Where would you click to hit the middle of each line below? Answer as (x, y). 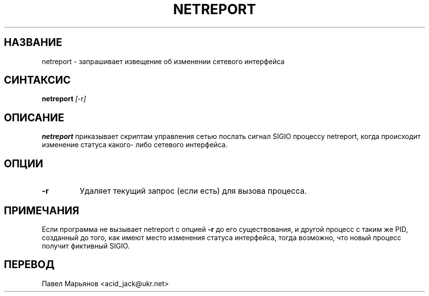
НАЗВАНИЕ (33, 43)
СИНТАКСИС (37, 80)
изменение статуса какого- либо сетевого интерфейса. (135, 145)
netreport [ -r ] (64, 99)
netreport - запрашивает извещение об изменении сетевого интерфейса (163, 61)
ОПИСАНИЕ (34, 117)
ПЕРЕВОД (29, 265)
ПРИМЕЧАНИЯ (42, 210)
